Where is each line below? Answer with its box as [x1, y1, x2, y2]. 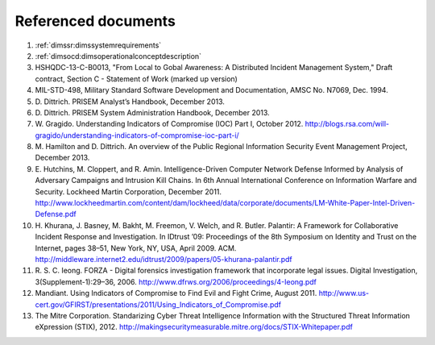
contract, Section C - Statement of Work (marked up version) [35, 73, 238, 84]
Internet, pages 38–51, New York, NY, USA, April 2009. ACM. [35, 243, 237, 253]
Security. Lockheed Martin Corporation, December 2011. [35, 186, 222, 197]
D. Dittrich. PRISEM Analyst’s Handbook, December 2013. [35, 97, 226, 106]
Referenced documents [14, 12, 176, 30]
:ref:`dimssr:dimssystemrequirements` [35, 40, 162, 50]
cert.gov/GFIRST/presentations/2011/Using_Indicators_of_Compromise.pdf [35, 299, 282, 310]
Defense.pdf [35, 210, 77, 219]
